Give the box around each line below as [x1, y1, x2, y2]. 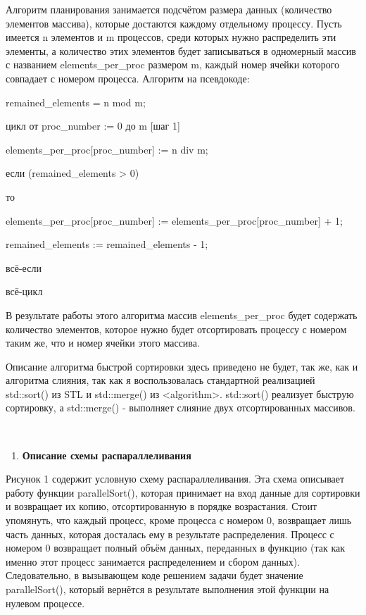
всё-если [6, 260, 42, 275]
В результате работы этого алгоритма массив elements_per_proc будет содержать [6, 307, 358, 322]
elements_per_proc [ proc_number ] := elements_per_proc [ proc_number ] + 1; [6, 213, 343, 228]
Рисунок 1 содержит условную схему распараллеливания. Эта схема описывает [6, 471, 345, 486]
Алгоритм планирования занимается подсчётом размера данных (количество [6, 2, 332, 16]
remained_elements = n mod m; [6, 94, 146, 109]
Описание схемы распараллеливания [22, 447, 191, 462]
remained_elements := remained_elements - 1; [6, 237, 208, 251]
